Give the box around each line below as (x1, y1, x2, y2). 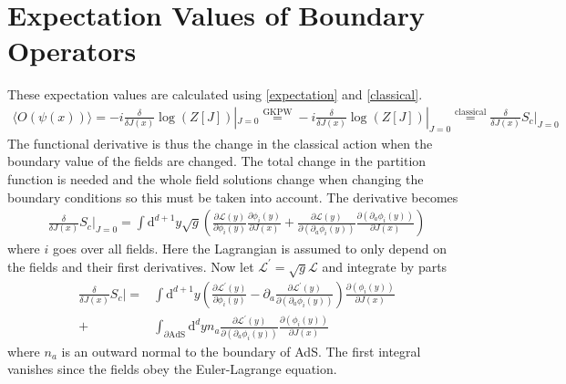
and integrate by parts (322, 256, 448, 275)
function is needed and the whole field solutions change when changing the (7, 169, 424, 188)
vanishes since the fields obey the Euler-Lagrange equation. (7, 359, 337, 379)
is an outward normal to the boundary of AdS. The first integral (61, 341, 421, 360)
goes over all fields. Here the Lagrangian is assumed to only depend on (52, 239, 447, 258)
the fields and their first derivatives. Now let (7, 256, 254, 275)
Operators (7, 32, 137, 69)
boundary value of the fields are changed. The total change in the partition (7, 151, 427, 171)
